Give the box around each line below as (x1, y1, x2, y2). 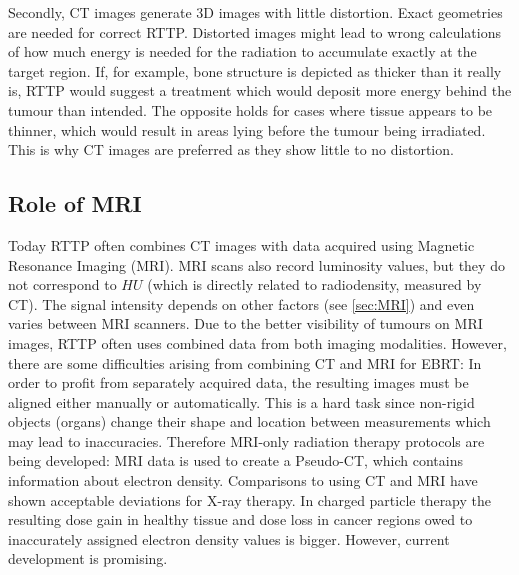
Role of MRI (8, 188, 142, 219)
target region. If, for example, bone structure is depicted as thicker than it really (8, 60, 502, 81)
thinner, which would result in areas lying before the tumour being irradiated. (8, 119, 486, 140)
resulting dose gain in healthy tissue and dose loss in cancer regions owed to (8, 509, 473, 530)
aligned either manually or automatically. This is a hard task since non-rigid (8, 391, 475, 412)
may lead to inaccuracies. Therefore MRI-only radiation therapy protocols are (8, 430, 485, 451)
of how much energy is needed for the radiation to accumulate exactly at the (8, 41, 477, 62)
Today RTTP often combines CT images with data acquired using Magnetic (8, 234, 475, 255)
